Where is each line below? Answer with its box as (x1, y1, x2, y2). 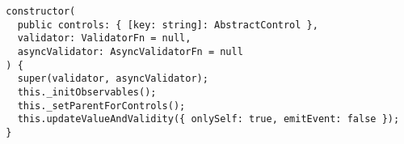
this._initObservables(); (17, 86, 157, 98)
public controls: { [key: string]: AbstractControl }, (17, 19, 318, 31)
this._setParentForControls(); (17, 100, 186, 112)
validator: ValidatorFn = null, (17, 32, 191, 44)
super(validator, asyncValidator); (17, 73, 208, 85)
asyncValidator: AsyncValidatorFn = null (17, 45, 243, 57)
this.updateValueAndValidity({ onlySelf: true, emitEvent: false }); (17, 113, 400, 125)
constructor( (6, 6, 76, 17)
